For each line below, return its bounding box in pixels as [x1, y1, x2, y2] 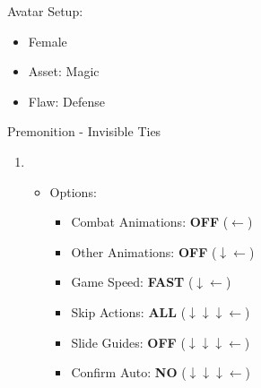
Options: [49, 182, 97, 201]
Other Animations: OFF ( [71, 242, 217, 261]
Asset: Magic [28, 62, 100, 81]
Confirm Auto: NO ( [71, 363, 187, 382]
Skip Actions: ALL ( [71, 302, 187, 321]
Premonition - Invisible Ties [7, 122, 161, 141]
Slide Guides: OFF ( [71, 332, 186, 351]
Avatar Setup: [7, 2, 83, 20]
